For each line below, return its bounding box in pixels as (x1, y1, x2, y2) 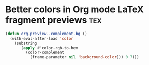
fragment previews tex (5, 14, 102, 26)
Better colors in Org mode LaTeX (5, 4, 144, 15)
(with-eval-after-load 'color (10, 36, 73, 41)
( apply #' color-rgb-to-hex (21, 45, 79, 50)
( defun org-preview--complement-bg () (5, 31, 87, 36)
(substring (14, 41, 38, 46)
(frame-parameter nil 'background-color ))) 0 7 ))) (30, 55, 139, 60)
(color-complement (25, 50, 65, 55)
